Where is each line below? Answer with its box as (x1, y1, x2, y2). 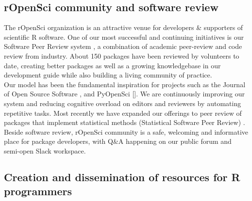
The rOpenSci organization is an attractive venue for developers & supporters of (4, 22, 243, 32)
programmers (4, 184, 72, 199)
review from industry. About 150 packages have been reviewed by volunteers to (4, 50, 239, 61)
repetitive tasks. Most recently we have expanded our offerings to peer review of (4, 108, 242, 118)
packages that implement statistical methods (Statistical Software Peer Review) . (4, 117, 245, 127)
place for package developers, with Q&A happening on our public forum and (4, 136, 232, 146)
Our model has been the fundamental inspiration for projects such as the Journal (4, 79, 246, 89)
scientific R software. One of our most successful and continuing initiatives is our (4, 31, 244, 42)
